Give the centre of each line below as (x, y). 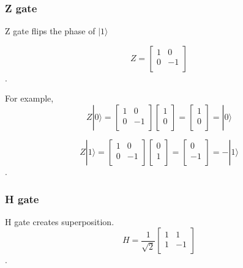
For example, (29, 98)
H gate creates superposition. (60, 221)
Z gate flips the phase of (50, 31)
